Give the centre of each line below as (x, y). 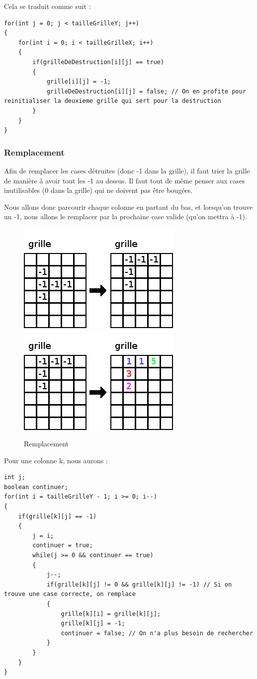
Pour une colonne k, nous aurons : (56, 460)
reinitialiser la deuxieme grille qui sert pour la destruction (113, 101)
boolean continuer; (36, 487)
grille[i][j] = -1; (79, 82)
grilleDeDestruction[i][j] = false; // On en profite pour (146, 91)
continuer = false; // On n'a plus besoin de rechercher (157, 633)
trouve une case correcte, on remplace (70, 594)
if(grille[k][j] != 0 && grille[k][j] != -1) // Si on (139, 584)
